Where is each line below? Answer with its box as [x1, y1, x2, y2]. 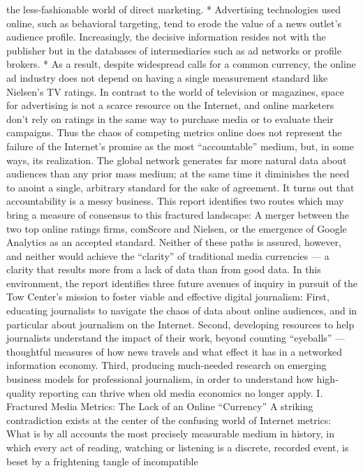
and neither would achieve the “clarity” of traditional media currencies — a [6, 248, 329, 263]
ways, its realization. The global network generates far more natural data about [6, 152, 347, 167]
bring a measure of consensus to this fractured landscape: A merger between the [6, 207, 350, 221]
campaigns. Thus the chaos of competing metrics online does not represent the [6, 125, 342, 140]
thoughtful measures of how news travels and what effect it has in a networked [6, 344, 343, 358]
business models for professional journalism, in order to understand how [6, 372, 313, 386]
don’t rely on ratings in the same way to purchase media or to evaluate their [6, 111, 334, 126]
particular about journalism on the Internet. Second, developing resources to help [6, 316, 355, 331]
